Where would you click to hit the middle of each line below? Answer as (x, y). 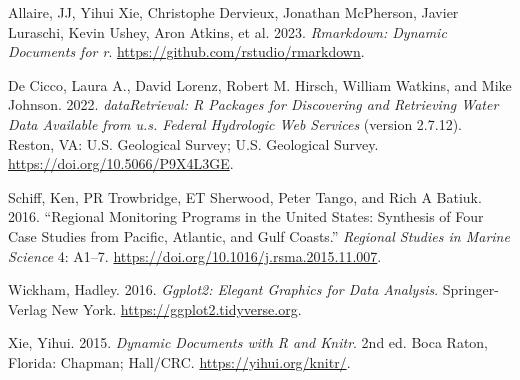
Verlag (27, 308)
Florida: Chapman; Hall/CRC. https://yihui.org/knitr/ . (179, 361)
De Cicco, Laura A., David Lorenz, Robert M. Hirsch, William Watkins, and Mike (260, 84)
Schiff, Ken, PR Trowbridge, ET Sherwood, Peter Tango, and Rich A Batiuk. (245, 196)
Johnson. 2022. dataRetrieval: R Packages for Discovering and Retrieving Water (253, 104)
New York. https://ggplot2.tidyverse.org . (176, 308)
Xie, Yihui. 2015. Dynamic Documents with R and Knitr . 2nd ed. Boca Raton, (248, 342)
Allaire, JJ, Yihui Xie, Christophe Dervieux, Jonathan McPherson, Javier (233, 12)
